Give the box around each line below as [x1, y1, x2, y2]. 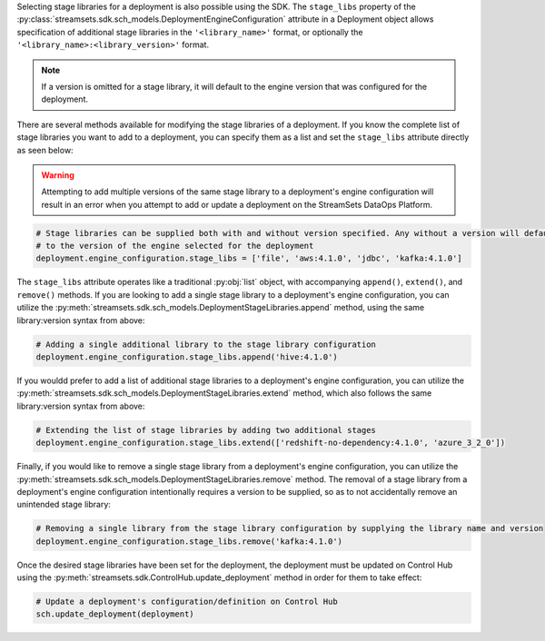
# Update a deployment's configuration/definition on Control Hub [35, 597, 338, 607]
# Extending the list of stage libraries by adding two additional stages [35, 425, 377, 435]
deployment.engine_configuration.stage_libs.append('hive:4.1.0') [35, 351, 338, 362]
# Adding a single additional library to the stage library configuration [35, 339, 377, 350]
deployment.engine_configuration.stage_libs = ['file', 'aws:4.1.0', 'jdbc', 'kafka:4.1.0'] [35, 253, 462, 263]
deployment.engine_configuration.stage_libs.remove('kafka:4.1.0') [35, 536, 343, 547]
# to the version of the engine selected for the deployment [35, 241, 314, 251]
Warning [41, 169, 74, 181]
